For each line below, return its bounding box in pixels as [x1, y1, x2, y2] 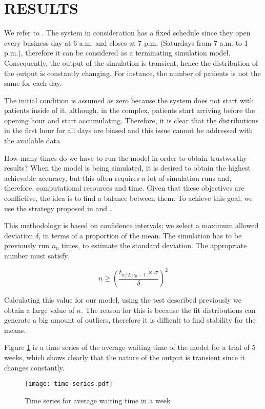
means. [4, 324, 26, 335]
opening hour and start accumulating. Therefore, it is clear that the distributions [4, 115, 259, 125]
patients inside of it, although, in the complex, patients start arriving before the [4, 105, 255, 116]
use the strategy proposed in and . [4, 202, 112, 213]
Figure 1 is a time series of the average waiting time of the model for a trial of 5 [4, 342, 256, 352]
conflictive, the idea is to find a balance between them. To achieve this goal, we [4, 193, 253, 203]
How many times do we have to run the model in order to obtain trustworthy [4, 152, 247, 163]
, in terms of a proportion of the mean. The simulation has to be [38, 230, 242, 240]
